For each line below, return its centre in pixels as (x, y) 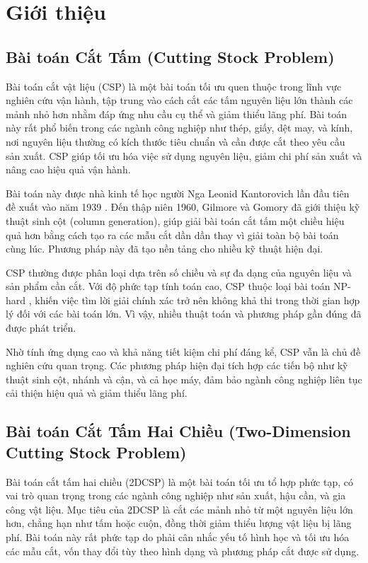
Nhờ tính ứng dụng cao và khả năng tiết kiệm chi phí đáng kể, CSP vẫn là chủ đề (183, 351)
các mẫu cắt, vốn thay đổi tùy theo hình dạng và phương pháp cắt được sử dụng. (183, 551)
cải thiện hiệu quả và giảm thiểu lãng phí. (97, 393)
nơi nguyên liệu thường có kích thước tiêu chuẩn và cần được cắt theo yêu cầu (176, 141)
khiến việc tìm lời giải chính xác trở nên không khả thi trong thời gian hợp (197, 300)
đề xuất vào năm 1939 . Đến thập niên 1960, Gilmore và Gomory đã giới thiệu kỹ (183, 207)
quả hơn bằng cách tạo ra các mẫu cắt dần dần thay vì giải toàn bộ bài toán (172, 234)
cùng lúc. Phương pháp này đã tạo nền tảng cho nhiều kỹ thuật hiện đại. (165, 249)
